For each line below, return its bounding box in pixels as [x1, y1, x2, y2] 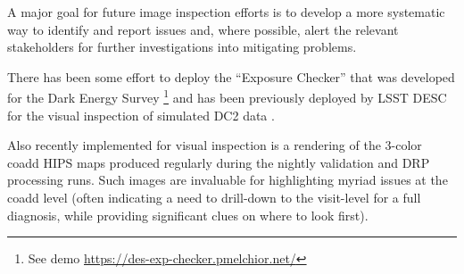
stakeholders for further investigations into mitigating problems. [7, 37, 357, 56]
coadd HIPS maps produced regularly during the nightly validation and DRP [7, 153, 430, 171]
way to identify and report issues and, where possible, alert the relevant [7, 20, 399, 38]
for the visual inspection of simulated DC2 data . [7, 105, 275, 124]
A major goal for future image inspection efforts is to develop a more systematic [7, 3, 445, 21]
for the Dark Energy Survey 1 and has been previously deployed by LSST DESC [7, 86, 447, 107]
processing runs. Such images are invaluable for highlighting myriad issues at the [7, 170, 448, 189]
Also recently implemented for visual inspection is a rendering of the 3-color [7, 136, 422, 154]
